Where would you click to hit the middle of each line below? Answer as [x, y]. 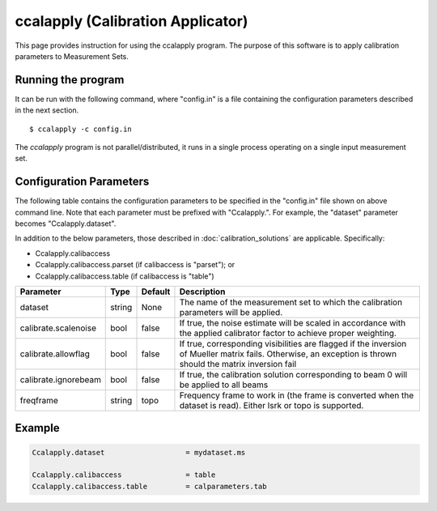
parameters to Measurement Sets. [72, 56]
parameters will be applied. [231, 313]
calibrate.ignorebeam [60, 380]
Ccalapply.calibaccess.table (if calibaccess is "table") [125, 276]
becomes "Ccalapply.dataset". [66, 224]
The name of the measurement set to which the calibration [291, 302]
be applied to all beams [224, 385]
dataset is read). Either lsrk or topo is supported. [272, 406]
